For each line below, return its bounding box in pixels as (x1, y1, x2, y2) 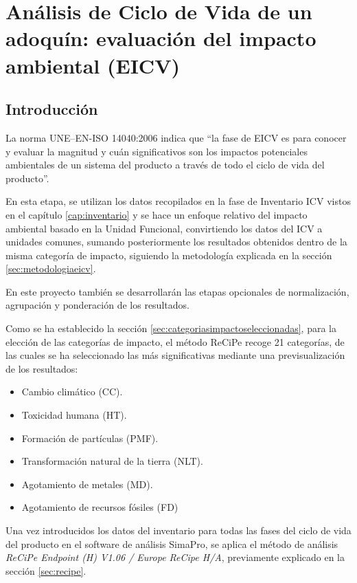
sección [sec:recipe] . (5, 563, 87, 577)
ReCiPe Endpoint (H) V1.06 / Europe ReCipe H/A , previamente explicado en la (5, 550, 345, 564)
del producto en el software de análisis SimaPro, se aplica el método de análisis (5, 536, 338, 551)
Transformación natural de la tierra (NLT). (21, 454, 203, 468)
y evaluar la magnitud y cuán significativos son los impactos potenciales (5, 144, 308, 158)
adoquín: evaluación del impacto (5, 24, 316, 52)
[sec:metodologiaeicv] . (5, 261, 96, 276)
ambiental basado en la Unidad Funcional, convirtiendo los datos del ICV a (5, 221, 323, 235)
